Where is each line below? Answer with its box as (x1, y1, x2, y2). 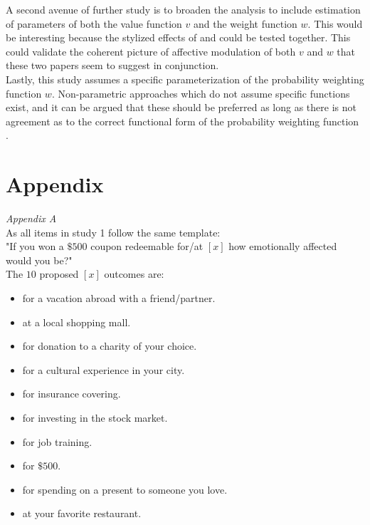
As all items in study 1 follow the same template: (6, 224, 221, 239)
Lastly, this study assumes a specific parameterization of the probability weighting (6, 71, 364, 86)
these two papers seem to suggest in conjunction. (6, 58, 219, 73)
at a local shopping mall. (22, 314, 131, 329)
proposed (39, 266, 79, 281)
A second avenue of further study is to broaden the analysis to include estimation (6, 2, 361, 16)
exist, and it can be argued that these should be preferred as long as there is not (6, 100, 356, 115)
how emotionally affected (228, 239, 337, 254)
